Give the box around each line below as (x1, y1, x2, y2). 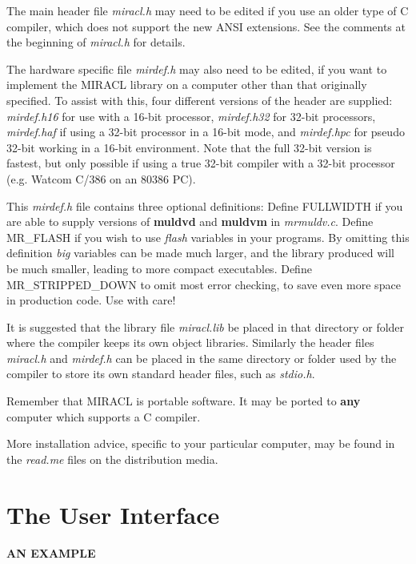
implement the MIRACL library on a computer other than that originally (6, 76, 367, 93)
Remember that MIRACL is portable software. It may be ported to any (6, 393, 361, 409)
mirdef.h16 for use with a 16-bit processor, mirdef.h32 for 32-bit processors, (6, 107, 376, 124)
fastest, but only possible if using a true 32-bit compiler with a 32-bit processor (6, 155, 395, 171)
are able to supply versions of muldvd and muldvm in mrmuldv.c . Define (6, 213, 374, 230)
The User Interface (6, 498, 220, 530)
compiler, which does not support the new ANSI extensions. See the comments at (6, 18, 406, 34)
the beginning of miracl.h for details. (6, 34, 186, 50)
